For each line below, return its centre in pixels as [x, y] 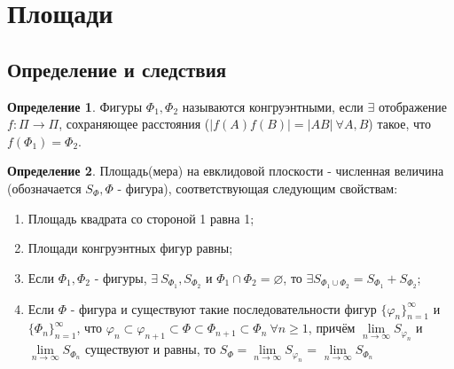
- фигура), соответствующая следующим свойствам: [258, 188]
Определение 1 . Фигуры [75, 106]
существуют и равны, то [150, 349]
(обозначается [44, 188]
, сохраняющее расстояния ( [134, 124]
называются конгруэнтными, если [273, 106]
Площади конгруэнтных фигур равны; [130, 248]
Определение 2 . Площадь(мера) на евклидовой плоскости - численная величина [226, 171]
